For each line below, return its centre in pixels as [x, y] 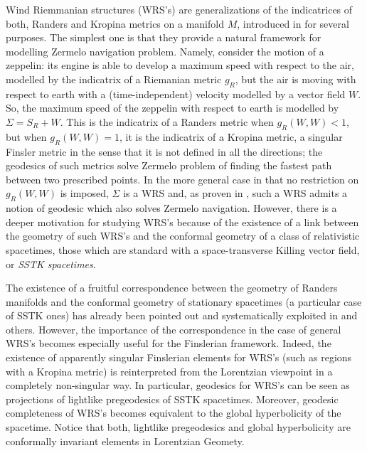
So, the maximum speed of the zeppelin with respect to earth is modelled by [172, 108]
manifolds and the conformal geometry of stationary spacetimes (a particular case [184, 301]
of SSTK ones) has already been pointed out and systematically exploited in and [182, 315]
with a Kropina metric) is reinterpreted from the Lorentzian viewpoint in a [169, 371]
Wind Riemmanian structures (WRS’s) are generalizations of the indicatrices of [179, 9]
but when [26, 136]
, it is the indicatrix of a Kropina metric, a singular [231, 136]
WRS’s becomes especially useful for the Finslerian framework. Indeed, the [169, 343]
